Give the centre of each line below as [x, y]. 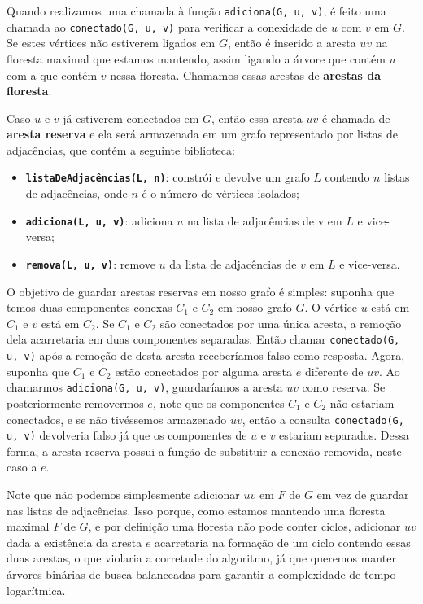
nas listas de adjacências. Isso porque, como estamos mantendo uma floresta [196, 510]
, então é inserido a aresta [292, 43]
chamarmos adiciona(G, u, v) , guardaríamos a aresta [145, 387]
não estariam [362, 403]
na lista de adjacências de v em [264, 220]
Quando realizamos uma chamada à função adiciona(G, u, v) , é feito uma [196, 11]
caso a [22, 467]
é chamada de [356, 118]
